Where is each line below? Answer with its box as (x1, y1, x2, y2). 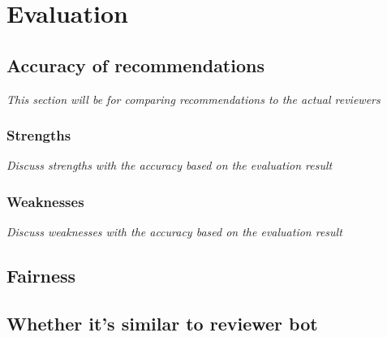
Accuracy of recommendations (6, 52, 264, 77)
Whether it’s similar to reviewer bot (6, 310, 318, 335)
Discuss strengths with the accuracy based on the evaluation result (6, 157, 333, 174)
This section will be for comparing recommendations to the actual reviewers (6, 90, 381, 107)
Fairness (6, 263, 76, 288)
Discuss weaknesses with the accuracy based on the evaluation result (6, 223, 342, 240)
